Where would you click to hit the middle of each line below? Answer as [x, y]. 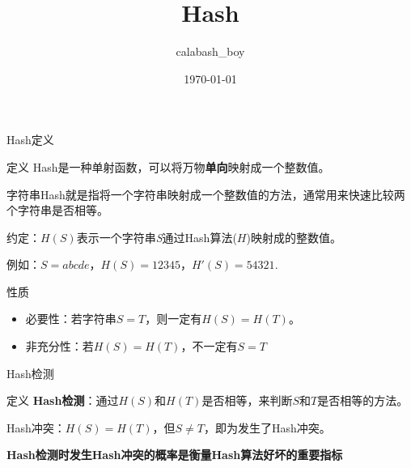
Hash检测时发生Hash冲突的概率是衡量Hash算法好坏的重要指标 [175, 455]
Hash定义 [30, 140]
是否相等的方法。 [363, 400]
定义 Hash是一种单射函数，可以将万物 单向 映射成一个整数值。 [168, 166]
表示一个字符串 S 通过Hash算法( [157, 237]
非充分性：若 [59, 346]
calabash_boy [210, 51]
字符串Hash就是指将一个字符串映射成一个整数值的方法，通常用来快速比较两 [206, 194]
